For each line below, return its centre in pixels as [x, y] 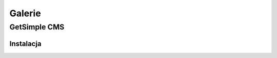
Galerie [25, 13]
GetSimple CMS [37, 27]
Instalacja [25, 43]
